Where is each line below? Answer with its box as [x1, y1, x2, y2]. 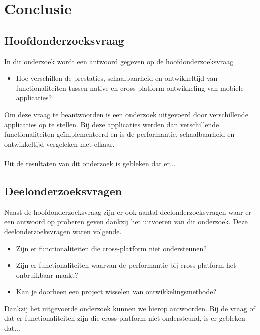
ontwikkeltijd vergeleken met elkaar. [4, 138, 115, 149]
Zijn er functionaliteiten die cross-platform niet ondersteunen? [16, 243, 207, 253]
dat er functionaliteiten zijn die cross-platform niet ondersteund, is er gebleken [4, 313, 245, 323]
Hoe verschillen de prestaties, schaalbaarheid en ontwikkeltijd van [16, 73, 218, 83]
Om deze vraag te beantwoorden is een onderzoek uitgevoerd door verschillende [4, 109, 248, 119]
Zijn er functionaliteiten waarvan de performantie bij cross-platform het [16, 260, 236, 270]
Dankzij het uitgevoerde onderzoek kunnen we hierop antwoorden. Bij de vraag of [4, 303, 255, 313]
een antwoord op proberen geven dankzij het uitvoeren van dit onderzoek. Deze [4, 216, 248, 227]
